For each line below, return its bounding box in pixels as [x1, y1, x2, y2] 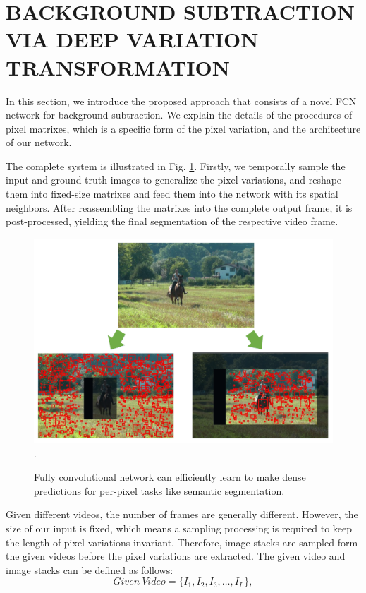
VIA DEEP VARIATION [6, 25, 259, 54]
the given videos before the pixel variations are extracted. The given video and [6, 549, 346, 563]
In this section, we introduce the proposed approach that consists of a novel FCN [6, 93, 357, 108]
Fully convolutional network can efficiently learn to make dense [34, 469, 306, 484]
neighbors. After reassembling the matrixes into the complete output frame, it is [6, 200, 353, 215]
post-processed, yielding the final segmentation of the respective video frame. [6, 214, 338, 229]
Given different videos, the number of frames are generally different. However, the [6, 507, 358, 522]
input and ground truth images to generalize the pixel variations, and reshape [6, 172, 342, 187]
